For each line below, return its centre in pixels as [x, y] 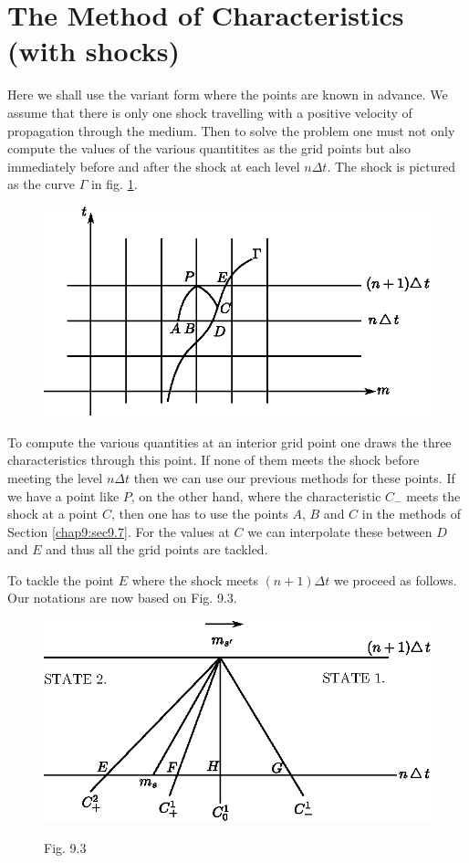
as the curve [41, 184]
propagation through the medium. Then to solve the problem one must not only [231, 130]
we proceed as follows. [396, 579]
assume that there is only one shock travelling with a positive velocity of [210, 112]
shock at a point [53, 514]
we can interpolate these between [340, 531]
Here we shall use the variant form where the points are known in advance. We [228, 95]
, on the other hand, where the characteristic [256, 495]
